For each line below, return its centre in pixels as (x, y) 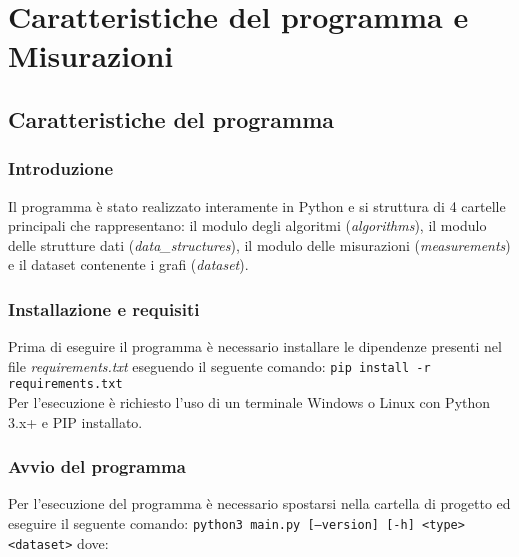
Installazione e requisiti (104, 308)
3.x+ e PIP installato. (75, 421)
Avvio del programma (97, 466)
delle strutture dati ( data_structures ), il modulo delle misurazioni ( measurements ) (259, 244)
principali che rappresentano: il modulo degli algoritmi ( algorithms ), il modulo (247, 225)
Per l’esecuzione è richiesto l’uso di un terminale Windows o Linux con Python (249, 402)
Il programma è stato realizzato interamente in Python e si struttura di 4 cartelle (257, 205)
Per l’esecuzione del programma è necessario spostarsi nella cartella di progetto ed (259, 503)
